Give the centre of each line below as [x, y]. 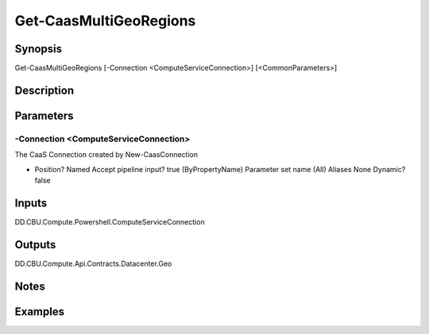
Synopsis [39, 49]
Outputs [35, 245]
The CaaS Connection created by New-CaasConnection [106, 155]
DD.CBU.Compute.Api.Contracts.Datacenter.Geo [93, 263]
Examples [40, 311]
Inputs [31, 203]
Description [44, 90]
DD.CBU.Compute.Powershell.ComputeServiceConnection [110, 221]
